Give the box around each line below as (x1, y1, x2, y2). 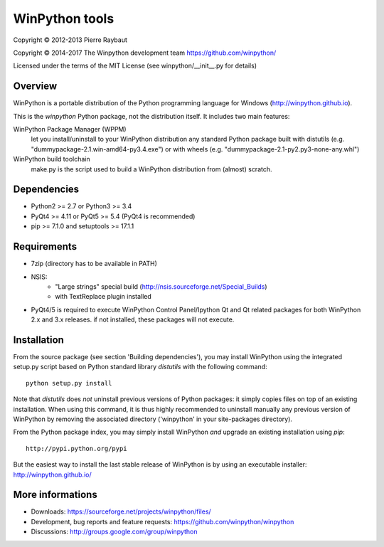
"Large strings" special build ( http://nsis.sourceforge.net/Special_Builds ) (55, 282, 267, 291)
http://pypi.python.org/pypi (26, 445, 127, 452)
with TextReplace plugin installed (55, 292, 152, 301)
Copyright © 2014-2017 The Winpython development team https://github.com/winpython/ (13, 48, 277, 57)
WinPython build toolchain (13, 155, 90, 164)
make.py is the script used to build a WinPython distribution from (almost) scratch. (31, 164, 273, 174)
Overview (13, 80, 58, 92)
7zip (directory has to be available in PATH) (31, 260, 158, 268)
